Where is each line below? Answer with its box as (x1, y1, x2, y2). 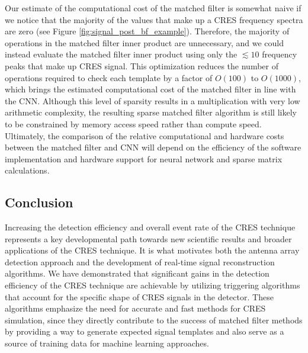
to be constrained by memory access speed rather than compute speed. (5, 117, 262, 130)
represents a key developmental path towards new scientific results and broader (5, 232, 292, 245)
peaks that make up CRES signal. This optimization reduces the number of (5, 59, 278, 72)
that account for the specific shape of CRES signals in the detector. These (5, 290, 274, 303)
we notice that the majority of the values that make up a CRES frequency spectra (5, 13, 303, 25)
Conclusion (5, 193, 73, 211)
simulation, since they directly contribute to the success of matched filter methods (5, 313, 303, 326)
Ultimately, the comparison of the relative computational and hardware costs (5, 129, 284, 142)
